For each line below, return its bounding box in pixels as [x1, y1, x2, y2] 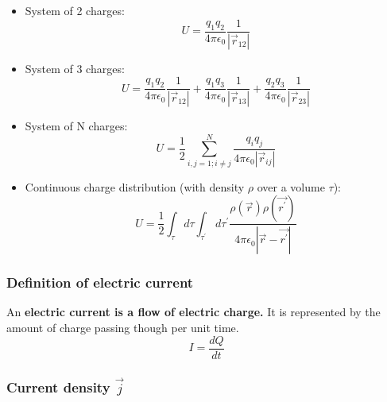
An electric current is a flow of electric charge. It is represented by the [6, 303, 381, 320]
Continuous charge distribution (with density [25, 178, 245, 195]
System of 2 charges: [25, 2, 125, 18]
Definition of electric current [6, 273, 194, 292]
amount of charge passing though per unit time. [6, 319, 239, 335]
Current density [6, 377, 110, 397]
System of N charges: [25, 118, 128, 133]
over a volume [257, 178, 325, 195]
